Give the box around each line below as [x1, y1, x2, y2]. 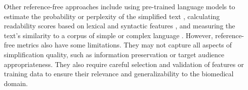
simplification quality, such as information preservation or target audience [4, 49, 225, 59]
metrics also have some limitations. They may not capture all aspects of [17, 40, 232, 50]
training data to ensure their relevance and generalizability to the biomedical [4, 68, 234, 79]
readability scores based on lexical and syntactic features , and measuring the [4, 21, 235, 31]
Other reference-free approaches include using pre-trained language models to [4, 1, 235, 11]
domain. [4, 78, 28, 88]
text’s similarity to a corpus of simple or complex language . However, [4, 30, 213, 40]
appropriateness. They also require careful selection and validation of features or [4, 59, 244, 69]
